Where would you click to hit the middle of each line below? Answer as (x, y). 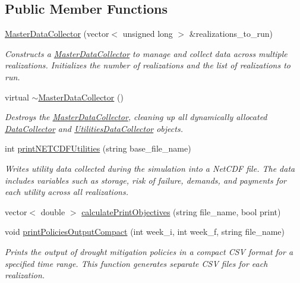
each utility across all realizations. (67, 192)
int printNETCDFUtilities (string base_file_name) (98, 148)
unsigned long (148, 34)
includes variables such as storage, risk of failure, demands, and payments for (146, 180)
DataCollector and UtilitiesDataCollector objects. (94, 128)
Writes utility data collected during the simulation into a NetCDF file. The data (150, 168)
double (53, 211)
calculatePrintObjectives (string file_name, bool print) (181, 211)
